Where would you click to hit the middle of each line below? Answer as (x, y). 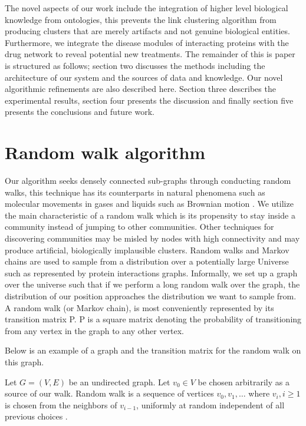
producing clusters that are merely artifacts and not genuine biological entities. (147, 31)
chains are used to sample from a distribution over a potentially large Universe (147, 261)
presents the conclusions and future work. (80, 112)
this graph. (24, 361)
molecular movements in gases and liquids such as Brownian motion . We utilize (149, 204)
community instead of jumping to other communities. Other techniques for (139, 227)
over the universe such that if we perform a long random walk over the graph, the (152, 284)
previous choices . (36, 416)
